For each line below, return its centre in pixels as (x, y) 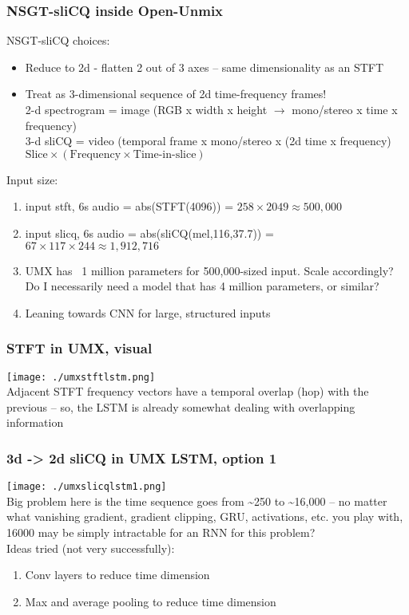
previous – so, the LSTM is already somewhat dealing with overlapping (181, 406)
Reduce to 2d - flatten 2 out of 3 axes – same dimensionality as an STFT (204, 67)
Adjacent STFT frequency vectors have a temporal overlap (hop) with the (188, 391)
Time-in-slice (165, 154)
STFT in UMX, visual (79, 348)
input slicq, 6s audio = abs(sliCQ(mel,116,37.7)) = (149, 233)
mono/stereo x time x (345, 109)
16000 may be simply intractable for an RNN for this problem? (161, 532)
